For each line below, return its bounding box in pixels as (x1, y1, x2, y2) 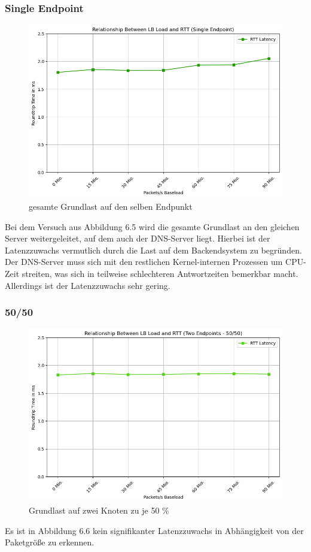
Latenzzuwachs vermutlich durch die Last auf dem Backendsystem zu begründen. (5, 243, 302, 256)
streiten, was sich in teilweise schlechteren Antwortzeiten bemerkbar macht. (22, 267, 298, 279)
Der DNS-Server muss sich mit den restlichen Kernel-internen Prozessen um (5, 255, 283, 268)
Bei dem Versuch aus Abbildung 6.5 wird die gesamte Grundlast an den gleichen (5, 220, 300, 233)
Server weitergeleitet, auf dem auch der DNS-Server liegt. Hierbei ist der (5, 232, 270, 245)
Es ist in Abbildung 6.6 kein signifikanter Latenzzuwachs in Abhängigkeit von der (5, 524, 304, 536)
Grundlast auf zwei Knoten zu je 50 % (29, 504, 169, 517)
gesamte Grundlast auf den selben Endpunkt (29, 200, 193, 212)
